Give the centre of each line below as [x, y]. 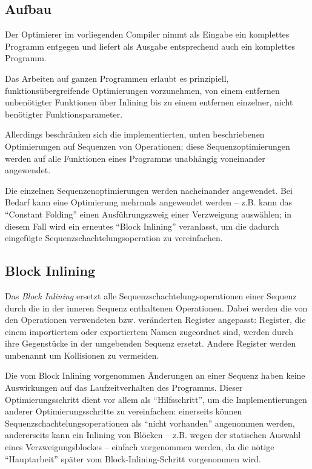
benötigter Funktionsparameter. [64, 114]
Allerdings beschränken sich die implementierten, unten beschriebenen [135, 134]
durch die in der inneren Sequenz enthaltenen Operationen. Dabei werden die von [156, 308]
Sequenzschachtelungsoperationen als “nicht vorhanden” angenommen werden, [150, 423]
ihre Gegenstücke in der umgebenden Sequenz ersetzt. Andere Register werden [151, 343]
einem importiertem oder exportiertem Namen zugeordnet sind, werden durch [149, 331]
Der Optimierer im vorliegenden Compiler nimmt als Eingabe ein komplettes [147, 34]
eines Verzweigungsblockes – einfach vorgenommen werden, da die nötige [140, 447]
